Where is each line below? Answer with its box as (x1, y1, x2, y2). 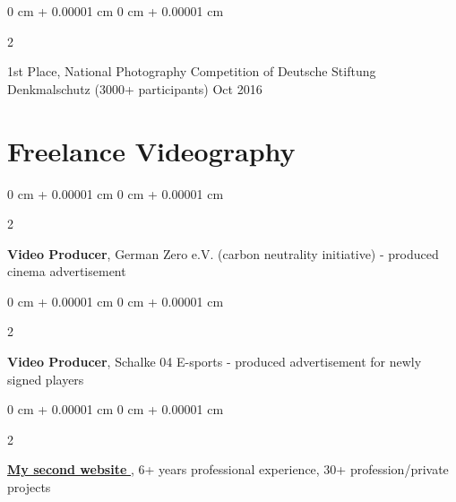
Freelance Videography (7, 132, 296, 169)
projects (7, 478, 51, 497)
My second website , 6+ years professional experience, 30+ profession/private (7, 460, 449, 479)
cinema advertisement (7, 262, 126, 281)
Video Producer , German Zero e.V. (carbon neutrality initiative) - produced (7, 244, 439, 263)
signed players (7, 369, 84, 388)
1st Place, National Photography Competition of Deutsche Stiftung (7, 62, 376, 81)
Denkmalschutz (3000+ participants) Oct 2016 (7, 79, 262, 98)
